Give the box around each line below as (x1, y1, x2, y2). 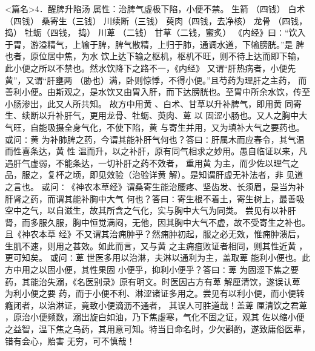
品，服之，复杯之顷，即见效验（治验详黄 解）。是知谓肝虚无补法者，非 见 (5, 168, 295, 181)
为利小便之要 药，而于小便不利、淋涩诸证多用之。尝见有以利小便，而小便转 (5, 287, 305, 300)
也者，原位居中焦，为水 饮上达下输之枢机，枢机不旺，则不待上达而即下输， (5, 50, 305, 62)
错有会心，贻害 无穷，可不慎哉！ (5, 334, 135, 347)
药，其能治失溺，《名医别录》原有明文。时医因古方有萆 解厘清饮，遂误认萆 (5, 275, 300, 287)
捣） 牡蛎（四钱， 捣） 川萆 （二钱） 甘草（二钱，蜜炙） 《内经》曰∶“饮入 (5, 26, 306, 39)
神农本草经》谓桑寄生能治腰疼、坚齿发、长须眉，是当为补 (75, 180, 305, 192)
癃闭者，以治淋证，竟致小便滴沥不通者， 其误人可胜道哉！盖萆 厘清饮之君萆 (5, 298, 308, 311)
